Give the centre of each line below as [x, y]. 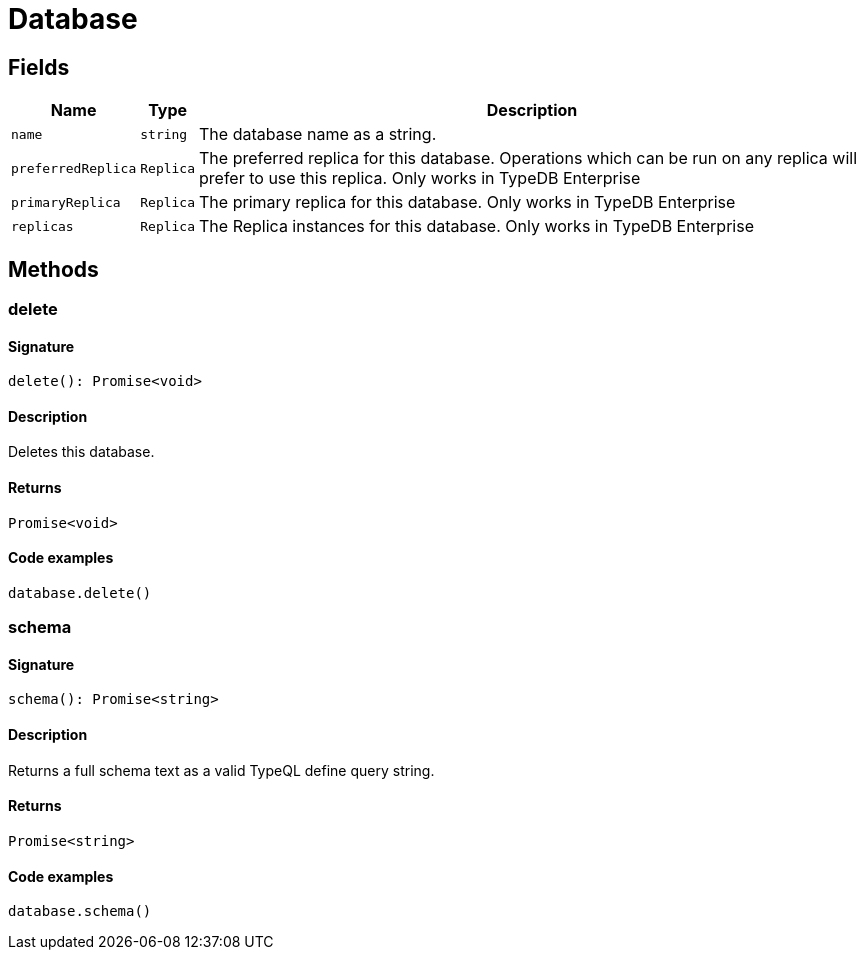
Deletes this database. [81, 452]
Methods [53, 269]
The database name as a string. [318, 134]
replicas [42, 226]
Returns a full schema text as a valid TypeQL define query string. [221, 770]
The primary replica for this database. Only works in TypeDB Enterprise [467, 202]
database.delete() [80, 592]
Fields [39, 67]
